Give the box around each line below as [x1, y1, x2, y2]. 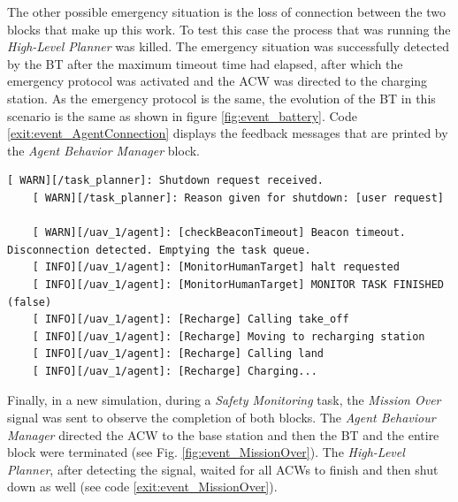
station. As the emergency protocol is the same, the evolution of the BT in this [7, 88, 436, 107]
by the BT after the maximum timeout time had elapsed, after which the [7, 54, 403, 72]
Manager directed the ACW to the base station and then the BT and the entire [7, 425, 439, 444]
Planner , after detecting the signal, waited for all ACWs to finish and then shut [7, 460, 439, 478]
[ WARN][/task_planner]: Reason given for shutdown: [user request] [32, 191, 444, 204]
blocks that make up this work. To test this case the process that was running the [7, 19, 451, 38]
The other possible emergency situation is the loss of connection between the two [7, 3, 446, 20]
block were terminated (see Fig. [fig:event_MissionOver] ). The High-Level [7, 443, 405, 461]
